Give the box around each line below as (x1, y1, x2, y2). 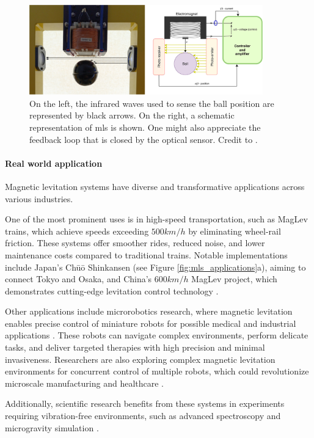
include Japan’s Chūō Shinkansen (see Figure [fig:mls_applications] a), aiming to (5, 260, 306, 273)
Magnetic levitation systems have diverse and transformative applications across (5, 180, 305, 192)
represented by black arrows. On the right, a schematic (29, 109, 235, 122)
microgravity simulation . (5, 421, 99, 434)
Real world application (5, 156, 103, 169)
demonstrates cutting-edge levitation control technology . (5, 284, 219, 297)
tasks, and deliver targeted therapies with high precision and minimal (5, 341, 265, 354)
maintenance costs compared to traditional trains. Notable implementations (5, 248, 288, 261)
